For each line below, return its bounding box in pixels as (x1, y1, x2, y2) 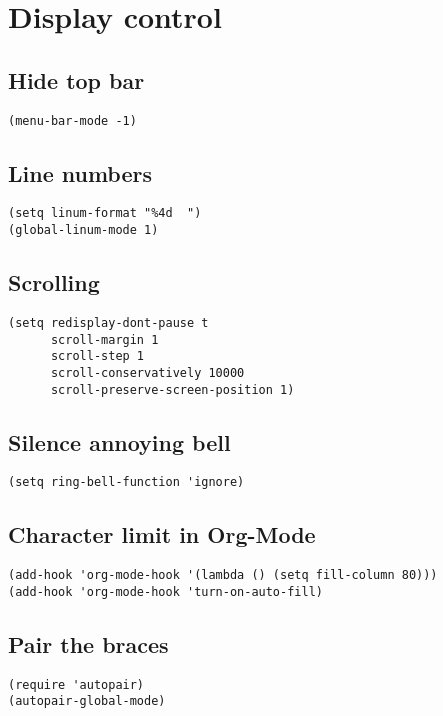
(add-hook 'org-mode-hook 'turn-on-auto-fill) (8, 584, 323, 599)
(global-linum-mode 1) (8, 223, 159, 238)
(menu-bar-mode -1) (8, 113, 137, 128)
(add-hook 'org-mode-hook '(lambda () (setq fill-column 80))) (8, 568, 438, 583)
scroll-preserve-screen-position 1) (50, 382, 295, 397)
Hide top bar (8, 64, 145, 95)
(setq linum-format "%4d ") (8, 206, 202, 221)
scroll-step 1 (50, 349, 145, 364)
